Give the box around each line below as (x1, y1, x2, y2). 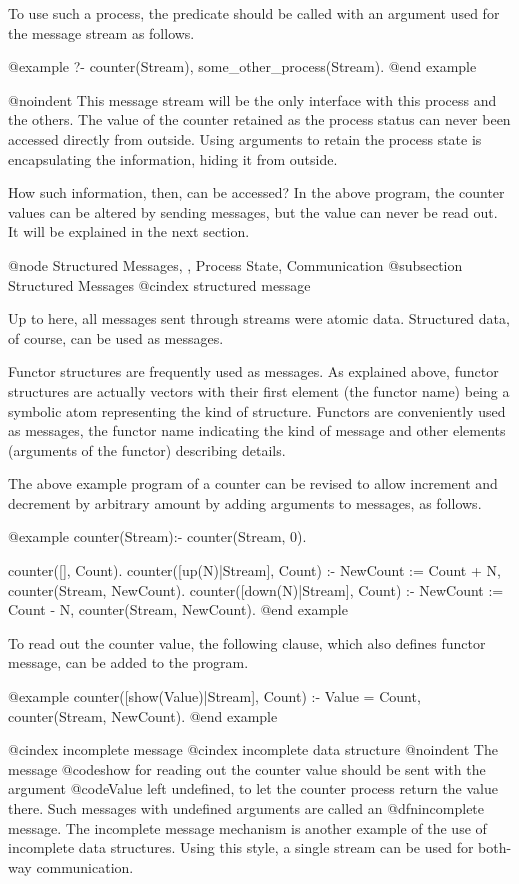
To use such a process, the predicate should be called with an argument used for (8, 3, 500, 23)
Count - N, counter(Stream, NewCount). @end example (8, 599, 348, 620)
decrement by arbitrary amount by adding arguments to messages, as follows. (8, 492, 482, 513)
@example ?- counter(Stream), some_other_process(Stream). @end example (8, 56, 477, 77)
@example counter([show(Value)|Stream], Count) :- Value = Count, (8, 686, 421, 707)
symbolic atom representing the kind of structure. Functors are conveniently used (8, 400, 506, 421)
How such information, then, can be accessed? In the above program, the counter (8, 182, 505, 203)
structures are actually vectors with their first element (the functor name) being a (8, 380, 510, 401)
